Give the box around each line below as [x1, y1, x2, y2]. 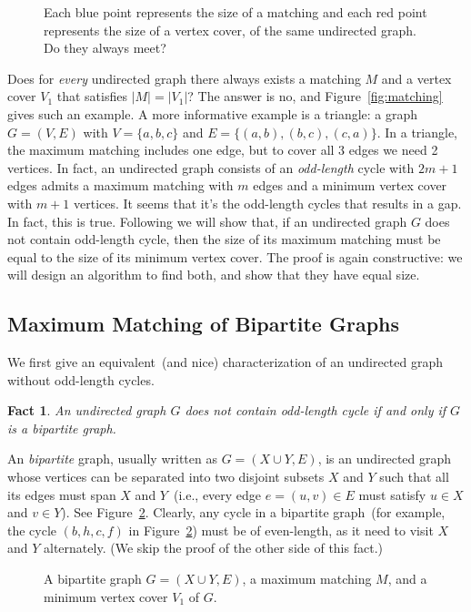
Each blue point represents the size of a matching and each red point [44, 3, 427, 21]
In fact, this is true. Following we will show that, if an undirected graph [7, 211, 407, 230]
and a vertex [381, 68, 452, 87]
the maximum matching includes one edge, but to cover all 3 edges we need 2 [7, 140, 438, 159]
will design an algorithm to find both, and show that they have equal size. [7, 265, 420, 284]
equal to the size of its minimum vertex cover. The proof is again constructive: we [7, 247, 463, 266]
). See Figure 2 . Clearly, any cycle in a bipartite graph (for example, [61, 503, 446, 522]
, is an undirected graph [317, 449, 452, 468]
